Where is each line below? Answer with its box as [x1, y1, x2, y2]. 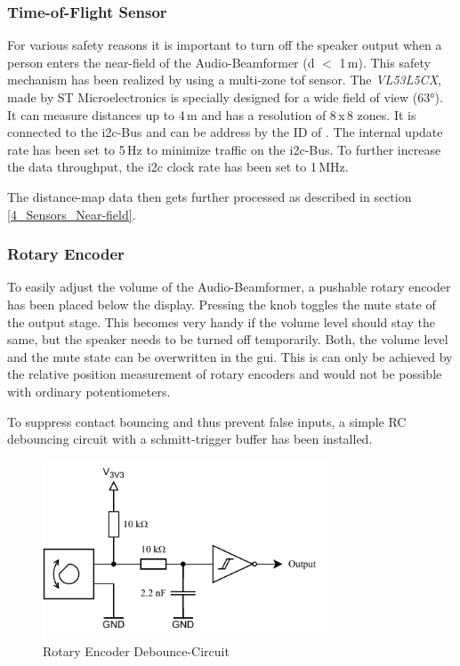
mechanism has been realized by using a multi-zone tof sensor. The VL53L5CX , [7, 70, 441, 89]
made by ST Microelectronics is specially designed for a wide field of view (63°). [7, 88, 443, 106]
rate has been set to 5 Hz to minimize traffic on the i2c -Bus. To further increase [7, 140, 441, 158]
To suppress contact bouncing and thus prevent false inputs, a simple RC [7, 412, 407, 430]
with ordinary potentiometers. [7, 381, 171, 400]
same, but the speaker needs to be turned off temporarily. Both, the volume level [7, 330, 448, 349]
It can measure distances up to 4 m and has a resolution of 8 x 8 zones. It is [7, 105, 416, 124]
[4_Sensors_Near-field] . [7, 205, 136, 223]
